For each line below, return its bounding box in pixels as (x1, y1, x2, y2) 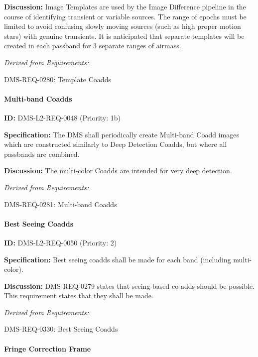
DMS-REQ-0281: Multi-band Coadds (4, 199, 117, 209)
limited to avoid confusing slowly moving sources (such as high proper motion (4, 21, 241, 31)
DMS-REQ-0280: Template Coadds (4, 74, 111, 84)
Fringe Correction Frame (4, 343, 91, 354)
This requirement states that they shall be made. (4, 290, 153, 301)
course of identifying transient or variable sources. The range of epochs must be (4, 11, 247, 21)
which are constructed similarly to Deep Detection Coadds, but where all (4, 139, 227, 149)
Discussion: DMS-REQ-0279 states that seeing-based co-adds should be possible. (4, 280, 255, 291)
